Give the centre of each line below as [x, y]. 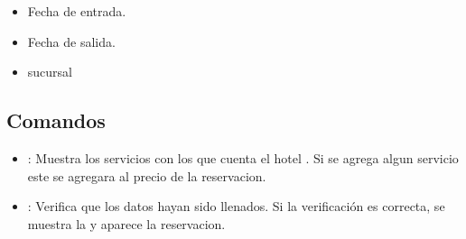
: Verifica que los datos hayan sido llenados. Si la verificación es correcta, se [236, 206]
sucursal [50, 72]
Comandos [56, 120]
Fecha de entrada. [77, 11]
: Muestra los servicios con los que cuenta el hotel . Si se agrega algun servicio [243, 157]
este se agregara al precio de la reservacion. [147, 175]
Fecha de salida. [71, 41]
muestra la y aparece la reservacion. [126, 223]
